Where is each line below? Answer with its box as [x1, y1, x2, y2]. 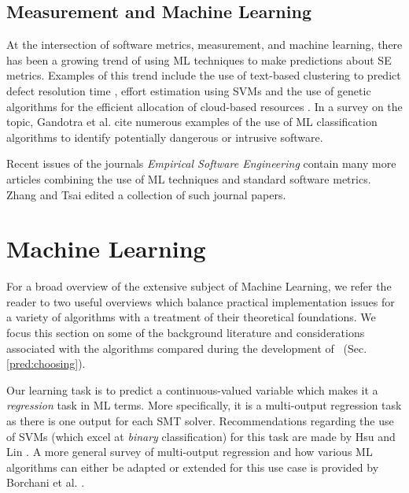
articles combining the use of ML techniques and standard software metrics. [6, 170, 371, 187]
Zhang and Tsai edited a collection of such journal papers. [6, 186, 286, 202]
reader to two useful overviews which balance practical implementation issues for [6, 293, 395, 310]
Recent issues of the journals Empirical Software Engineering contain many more [6, 155, 396, 172]
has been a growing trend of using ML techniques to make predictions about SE [6, 51, 392, 68]
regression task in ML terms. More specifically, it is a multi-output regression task [6, 397, 402, 413]
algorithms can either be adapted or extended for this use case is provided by [6, 458, 379, 475]
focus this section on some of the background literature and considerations [6, 324, 365, 341]
